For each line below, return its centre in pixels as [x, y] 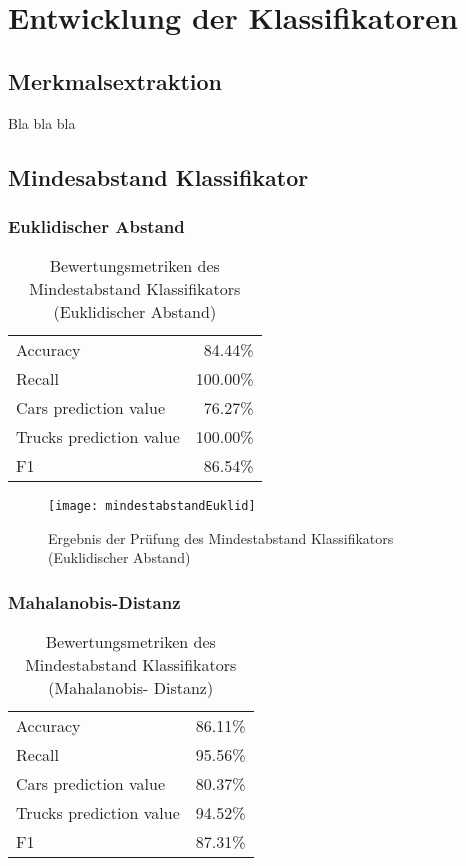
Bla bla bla [42, 122]
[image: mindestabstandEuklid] [152, 506]
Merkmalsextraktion [115, 80]
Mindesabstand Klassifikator [158, 176]
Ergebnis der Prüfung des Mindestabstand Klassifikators [221, 537]
